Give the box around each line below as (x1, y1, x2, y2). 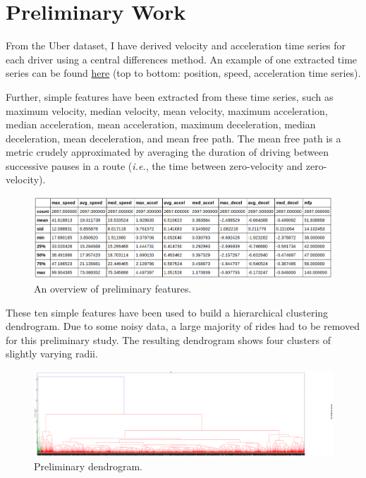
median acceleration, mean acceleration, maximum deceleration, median (6, 117, 316, 132)
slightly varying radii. (6, 346, 98, 361)
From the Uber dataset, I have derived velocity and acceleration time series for (6, 38, 346, 53)
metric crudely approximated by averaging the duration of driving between (6, 145, 329, 159)
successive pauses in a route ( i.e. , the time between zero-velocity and (6, 158, 303, 173)
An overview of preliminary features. (34, 281, 192, 296)
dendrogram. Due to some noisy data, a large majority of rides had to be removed (6, 319, 360, 333)
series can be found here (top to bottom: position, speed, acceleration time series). (6, 66, 361, 80)
